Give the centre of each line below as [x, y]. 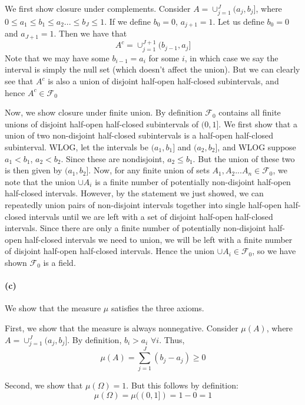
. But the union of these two [244, 158]
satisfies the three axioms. [158, 308]
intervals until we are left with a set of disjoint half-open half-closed [151, 216]
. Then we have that [90, 33]
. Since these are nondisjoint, [113, 158]
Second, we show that [44, 385]
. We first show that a [258, 124]
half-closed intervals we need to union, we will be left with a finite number [158, 239]
